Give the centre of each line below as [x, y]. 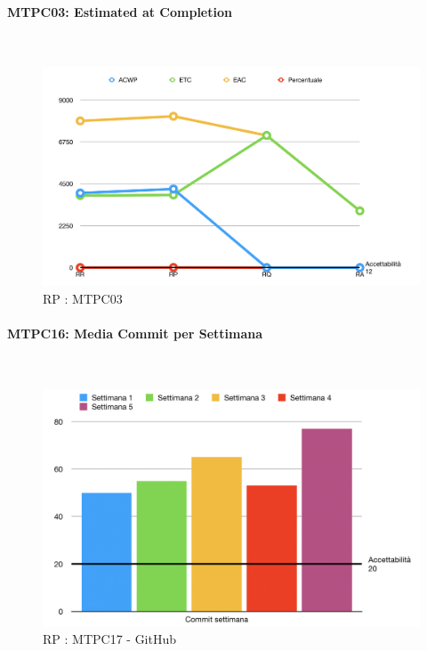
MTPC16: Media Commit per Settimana [135, 333]
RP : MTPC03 [83, 298]
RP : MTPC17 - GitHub [110, 639]
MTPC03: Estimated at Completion [120, 11]
